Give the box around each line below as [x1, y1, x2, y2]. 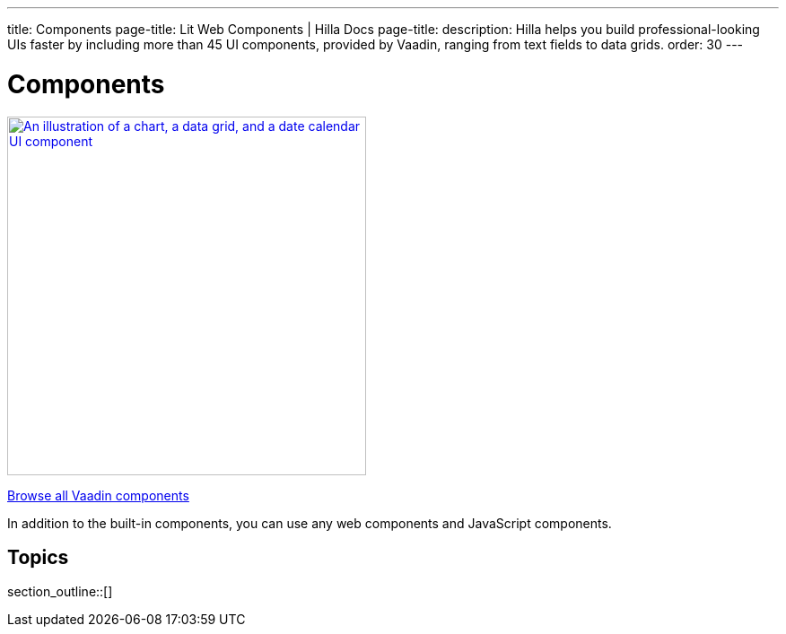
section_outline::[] [7, 584, 113, 600]
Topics [7, 545, 69, 569]
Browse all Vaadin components [7, 487, 189, 503]
